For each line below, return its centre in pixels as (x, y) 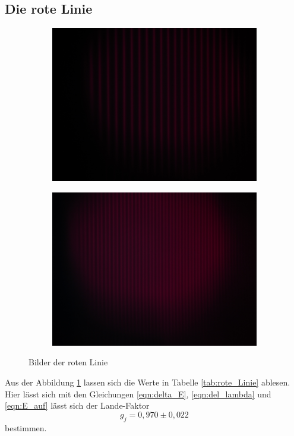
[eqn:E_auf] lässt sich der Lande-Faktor (77, 405)
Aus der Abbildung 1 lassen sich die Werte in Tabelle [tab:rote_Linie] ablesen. (148, 382)
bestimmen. (26, 427)
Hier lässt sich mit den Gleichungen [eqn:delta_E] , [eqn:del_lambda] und (138, 394)
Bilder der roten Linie (68, 362)
